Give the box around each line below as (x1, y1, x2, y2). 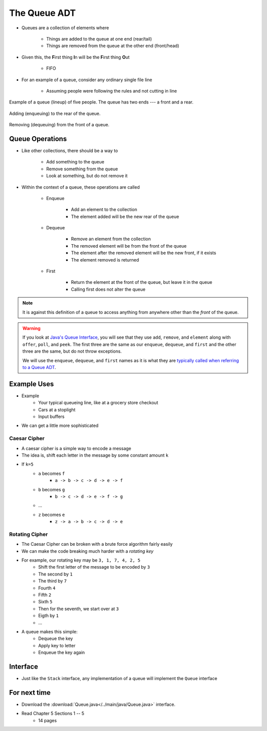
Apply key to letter (38, 642, 76, 648)
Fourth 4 (38, 585, 56, 591)
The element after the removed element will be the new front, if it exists (71, 250, 217, 256)
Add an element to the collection (71, 207, 137, 212)
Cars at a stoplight (38, 407, 76, 413)
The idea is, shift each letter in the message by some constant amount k (21, 452, 169, 458)
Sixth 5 (38, 599, 53, 605)
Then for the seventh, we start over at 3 (38, 606, 119, 612)
